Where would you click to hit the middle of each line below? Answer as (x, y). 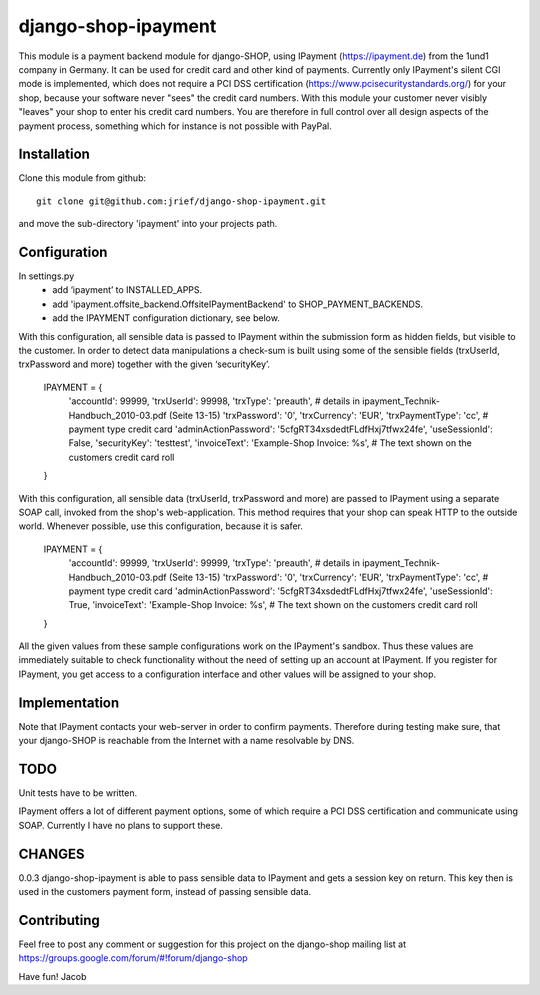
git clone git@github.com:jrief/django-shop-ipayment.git (181, 201)
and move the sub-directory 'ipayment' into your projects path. (148, 224)
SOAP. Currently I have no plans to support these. (121, 825)
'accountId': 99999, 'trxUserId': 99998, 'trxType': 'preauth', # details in (214, 401)
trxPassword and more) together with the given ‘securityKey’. (144, 364)
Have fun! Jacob (52, 976)
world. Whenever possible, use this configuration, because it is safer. (161, 526)
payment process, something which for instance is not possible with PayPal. (175, 126)
